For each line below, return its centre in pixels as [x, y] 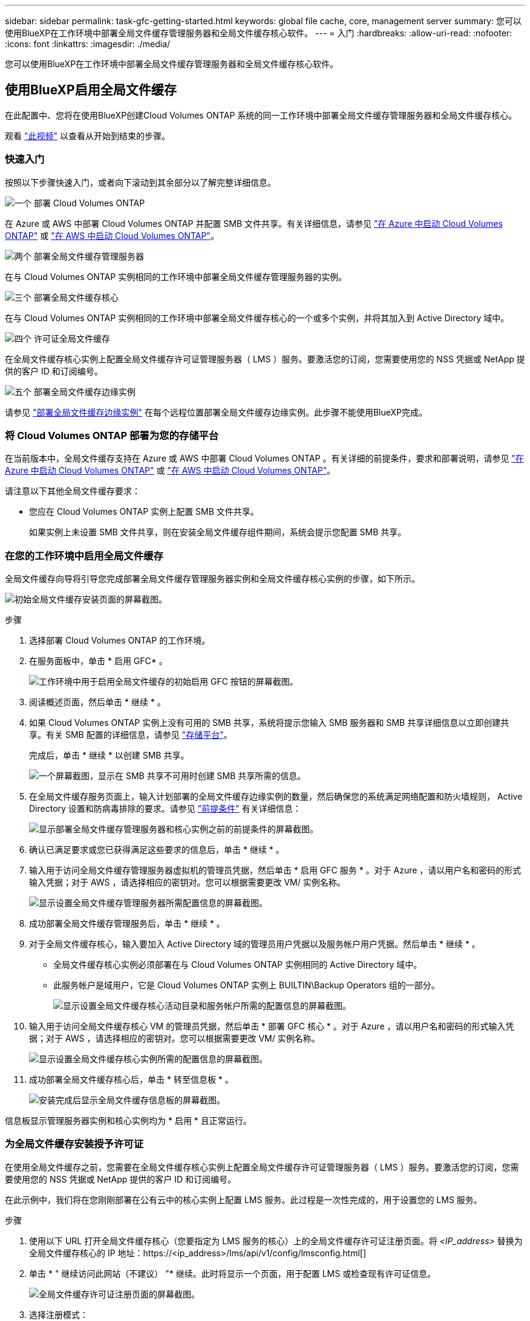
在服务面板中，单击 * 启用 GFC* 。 [98, 661]
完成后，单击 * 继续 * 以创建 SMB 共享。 [109, 755]
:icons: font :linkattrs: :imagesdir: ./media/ [88, 44]
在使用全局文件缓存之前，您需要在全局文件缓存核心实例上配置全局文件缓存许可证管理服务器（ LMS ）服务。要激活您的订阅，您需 [262, 1167]
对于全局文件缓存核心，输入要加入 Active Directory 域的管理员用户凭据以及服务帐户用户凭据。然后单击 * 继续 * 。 [255, 944]
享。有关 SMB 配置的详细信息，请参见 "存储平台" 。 [131, 735]
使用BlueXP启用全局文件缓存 [91, 90]
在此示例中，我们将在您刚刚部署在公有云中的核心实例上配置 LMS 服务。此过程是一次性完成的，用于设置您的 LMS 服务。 [244, 1199]
